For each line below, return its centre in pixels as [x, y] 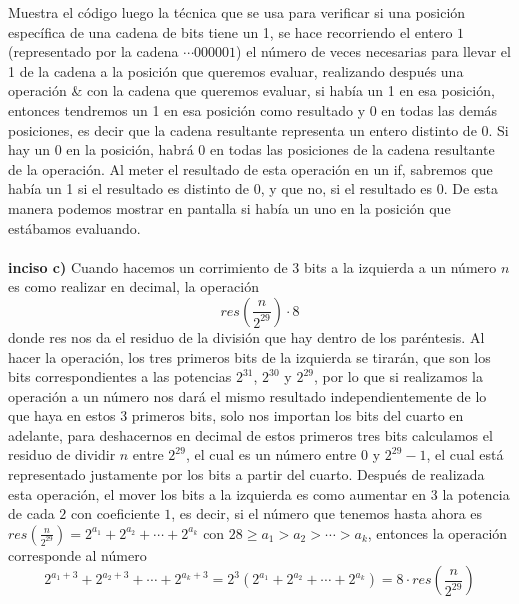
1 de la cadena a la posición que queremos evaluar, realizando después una [236, 70]
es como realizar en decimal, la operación [133, 286]
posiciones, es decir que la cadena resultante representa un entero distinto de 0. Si [258, 129]
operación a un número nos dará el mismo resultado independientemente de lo [247, 395]
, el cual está [465, 454]
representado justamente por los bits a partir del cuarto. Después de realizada [246, 474]
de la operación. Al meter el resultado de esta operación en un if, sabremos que [250, 168]
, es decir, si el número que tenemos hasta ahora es [327, 513]
